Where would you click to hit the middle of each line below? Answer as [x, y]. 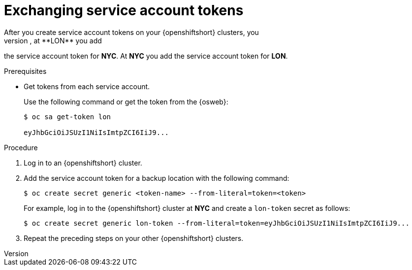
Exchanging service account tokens [124, 10]
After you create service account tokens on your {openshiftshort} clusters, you [131, 32]
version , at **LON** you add [53, 40]
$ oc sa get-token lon [67, 117]
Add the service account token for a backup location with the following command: [157, 178]
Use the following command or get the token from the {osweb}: [126, 101]
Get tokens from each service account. [87, 86]
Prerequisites [25, 71]
